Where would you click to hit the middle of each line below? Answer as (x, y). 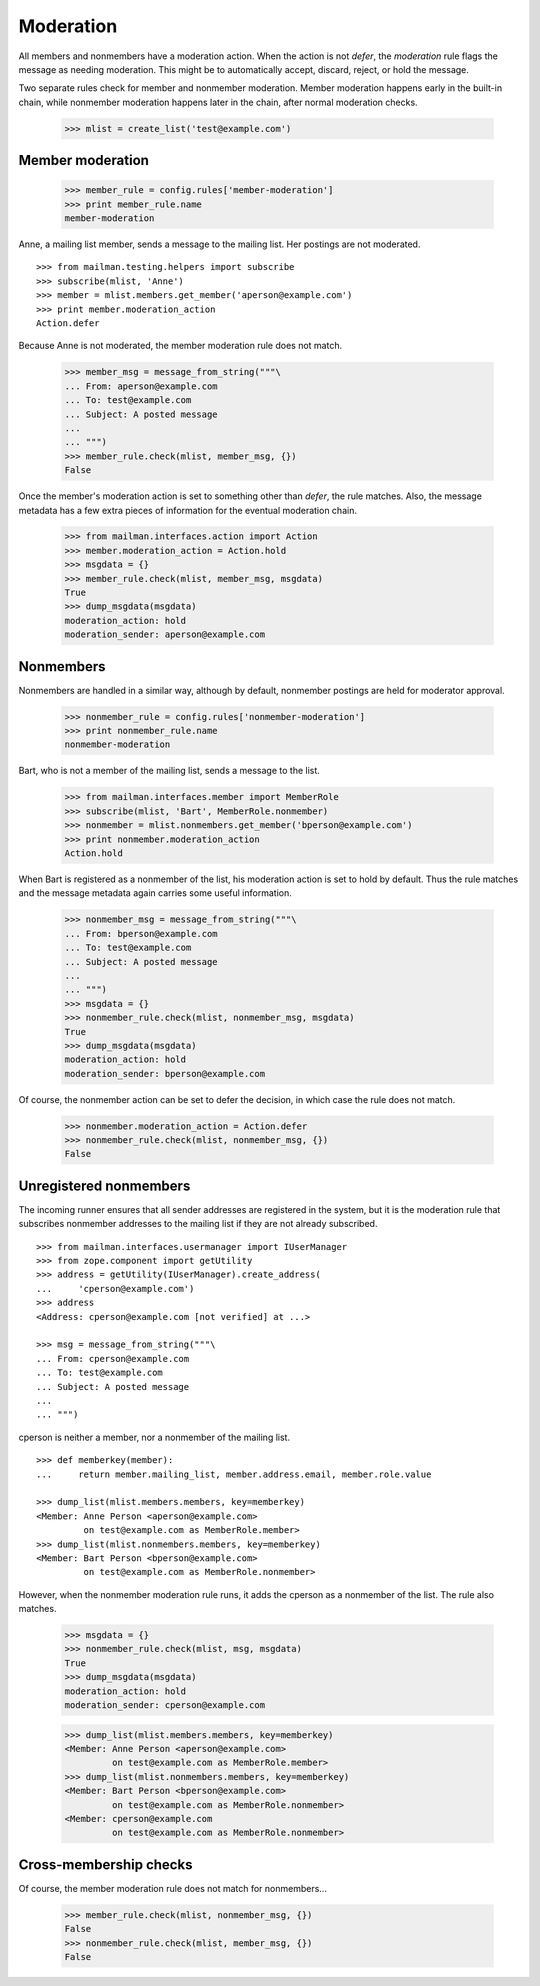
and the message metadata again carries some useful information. (155, 893)
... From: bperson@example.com (141, 933)
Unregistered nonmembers (104, 1185)
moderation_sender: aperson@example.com (164, 634)
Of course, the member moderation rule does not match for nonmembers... (172, 1888)
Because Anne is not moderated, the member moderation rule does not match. (180, 346)
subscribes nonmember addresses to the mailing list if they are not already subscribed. (198, 1224)
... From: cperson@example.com (113, 1358)
